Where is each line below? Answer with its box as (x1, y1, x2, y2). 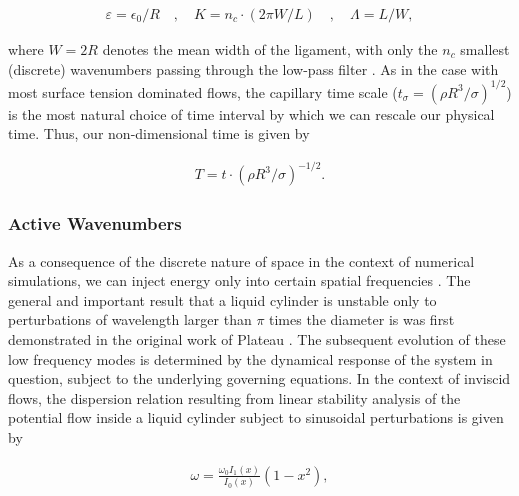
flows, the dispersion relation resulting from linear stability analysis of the (8, 387, 461, 408)
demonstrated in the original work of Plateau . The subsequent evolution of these (8, 329, 506, 350)
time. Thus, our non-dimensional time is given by (8, 123, 310, 144)
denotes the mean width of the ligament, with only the (102, 39, 438, 60)
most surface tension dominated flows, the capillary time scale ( (8, 81, 398, 102)
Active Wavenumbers (8, 211, 182, 236)
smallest (460, 39, 510, 60)
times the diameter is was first (269, 309, 455, 330)
